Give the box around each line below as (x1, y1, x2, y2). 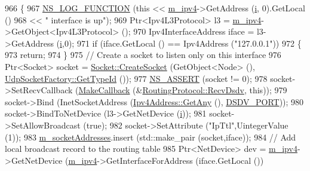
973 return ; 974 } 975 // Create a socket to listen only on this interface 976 (5, 48, 281, 61)
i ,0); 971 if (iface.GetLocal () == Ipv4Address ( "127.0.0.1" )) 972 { (60, 36, 302, 49)
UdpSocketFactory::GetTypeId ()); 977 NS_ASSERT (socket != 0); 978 (5, 72, 268, 84)
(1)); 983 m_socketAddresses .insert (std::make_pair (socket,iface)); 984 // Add (5, 130, 296, 143)
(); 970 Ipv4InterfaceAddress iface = (121, 25, 254, 38)
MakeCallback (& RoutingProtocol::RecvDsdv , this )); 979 (78, 84, 287, 96)
